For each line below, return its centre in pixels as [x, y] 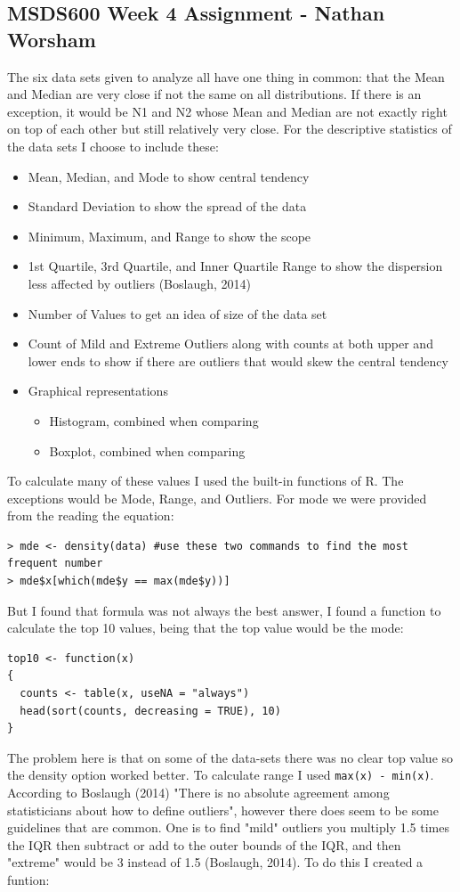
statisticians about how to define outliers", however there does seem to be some [223, 810]
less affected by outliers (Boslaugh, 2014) [139, 283]
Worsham [52, 39]
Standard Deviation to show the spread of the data [167, 206]
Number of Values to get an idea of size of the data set [178, 313]
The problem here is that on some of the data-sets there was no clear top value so [230, 757]
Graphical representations [98, 391]
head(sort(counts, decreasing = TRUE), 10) [150, 711]
